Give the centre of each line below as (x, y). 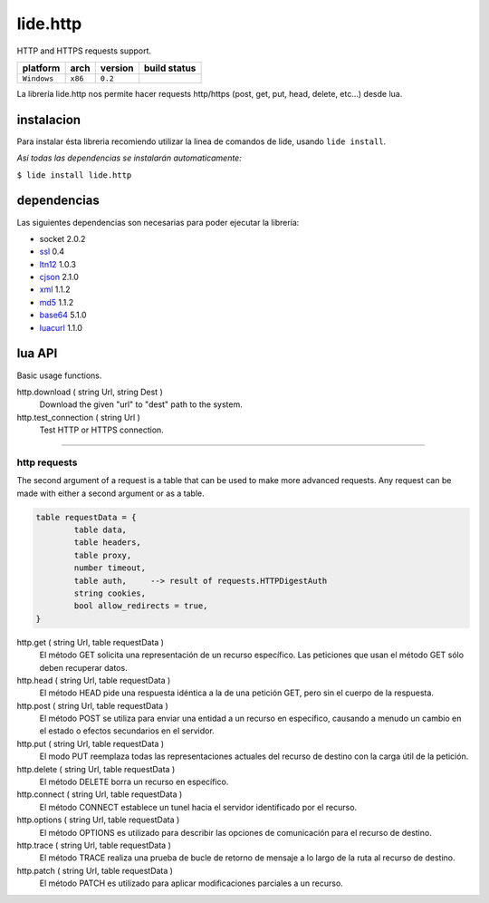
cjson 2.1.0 (59, 277)
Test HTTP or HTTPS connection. (102, 430)
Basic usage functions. (59, 375)
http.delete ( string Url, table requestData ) (96, 769)
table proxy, (103, 555)
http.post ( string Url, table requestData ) (93, 705)
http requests (47, 462)
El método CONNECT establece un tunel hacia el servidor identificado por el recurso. (198, 807)
